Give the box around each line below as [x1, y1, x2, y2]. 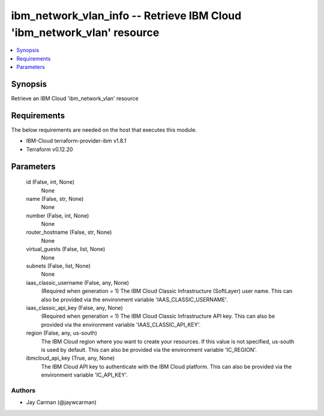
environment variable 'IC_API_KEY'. [41, 372, 128, 379]
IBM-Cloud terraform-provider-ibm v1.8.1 [26, 137, 127, 144]
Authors [11, 386, 36, 394]
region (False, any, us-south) [26, 330, 97, 337]
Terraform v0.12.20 [26, 146, 73, 153]
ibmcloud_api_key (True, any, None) [26, 354, 115, 362]
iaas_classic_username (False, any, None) [26, 279, 129, 286]
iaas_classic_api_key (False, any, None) [26, 304, 123, 311]
